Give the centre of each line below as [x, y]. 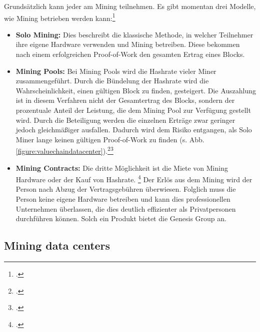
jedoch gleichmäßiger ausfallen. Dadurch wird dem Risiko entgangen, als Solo [134, 130]
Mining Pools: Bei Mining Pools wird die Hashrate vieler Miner [116, 71]
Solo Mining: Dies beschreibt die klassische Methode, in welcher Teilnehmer [134, 34]
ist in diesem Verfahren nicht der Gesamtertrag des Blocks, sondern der [125, 100]
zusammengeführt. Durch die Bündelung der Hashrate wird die [112, 81]
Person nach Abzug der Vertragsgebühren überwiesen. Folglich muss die [126, 189]
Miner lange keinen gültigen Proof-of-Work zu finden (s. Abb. [110, 139]
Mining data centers [57, 245]
